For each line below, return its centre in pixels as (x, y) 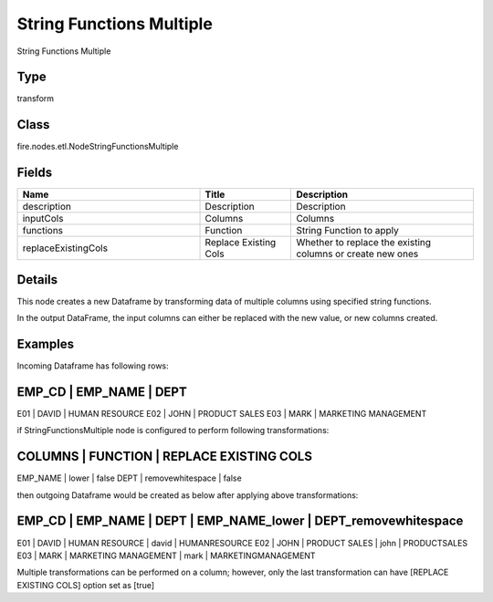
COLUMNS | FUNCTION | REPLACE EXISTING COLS (164, 457)
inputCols (43, 219)
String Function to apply (347, 231)
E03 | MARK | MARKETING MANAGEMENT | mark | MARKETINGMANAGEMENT (166, 555)
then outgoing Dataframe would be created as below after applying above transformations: (188, 495)
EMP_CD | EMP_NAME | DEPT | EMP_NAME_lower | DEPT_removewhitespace (240, 521)
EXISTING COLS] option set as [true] (86, 585)
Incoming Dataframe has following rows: (93, 366)
